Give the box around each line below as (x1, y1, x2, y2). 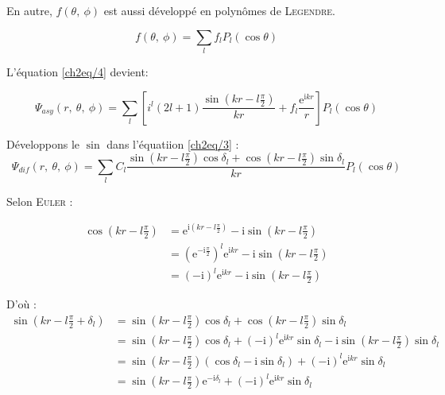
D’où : (6, 296, 37, 312)
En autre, (6, 2, 52, 18)
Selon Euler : (6, 192, 73, 209)
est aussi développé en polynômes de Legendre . (103, 2, 335, 18)
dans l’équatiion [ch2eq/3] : (106, 135, 239, 152)
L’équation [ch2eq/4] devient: (6, 63, 149, 79)
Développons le (6, 135, 80, 152)
